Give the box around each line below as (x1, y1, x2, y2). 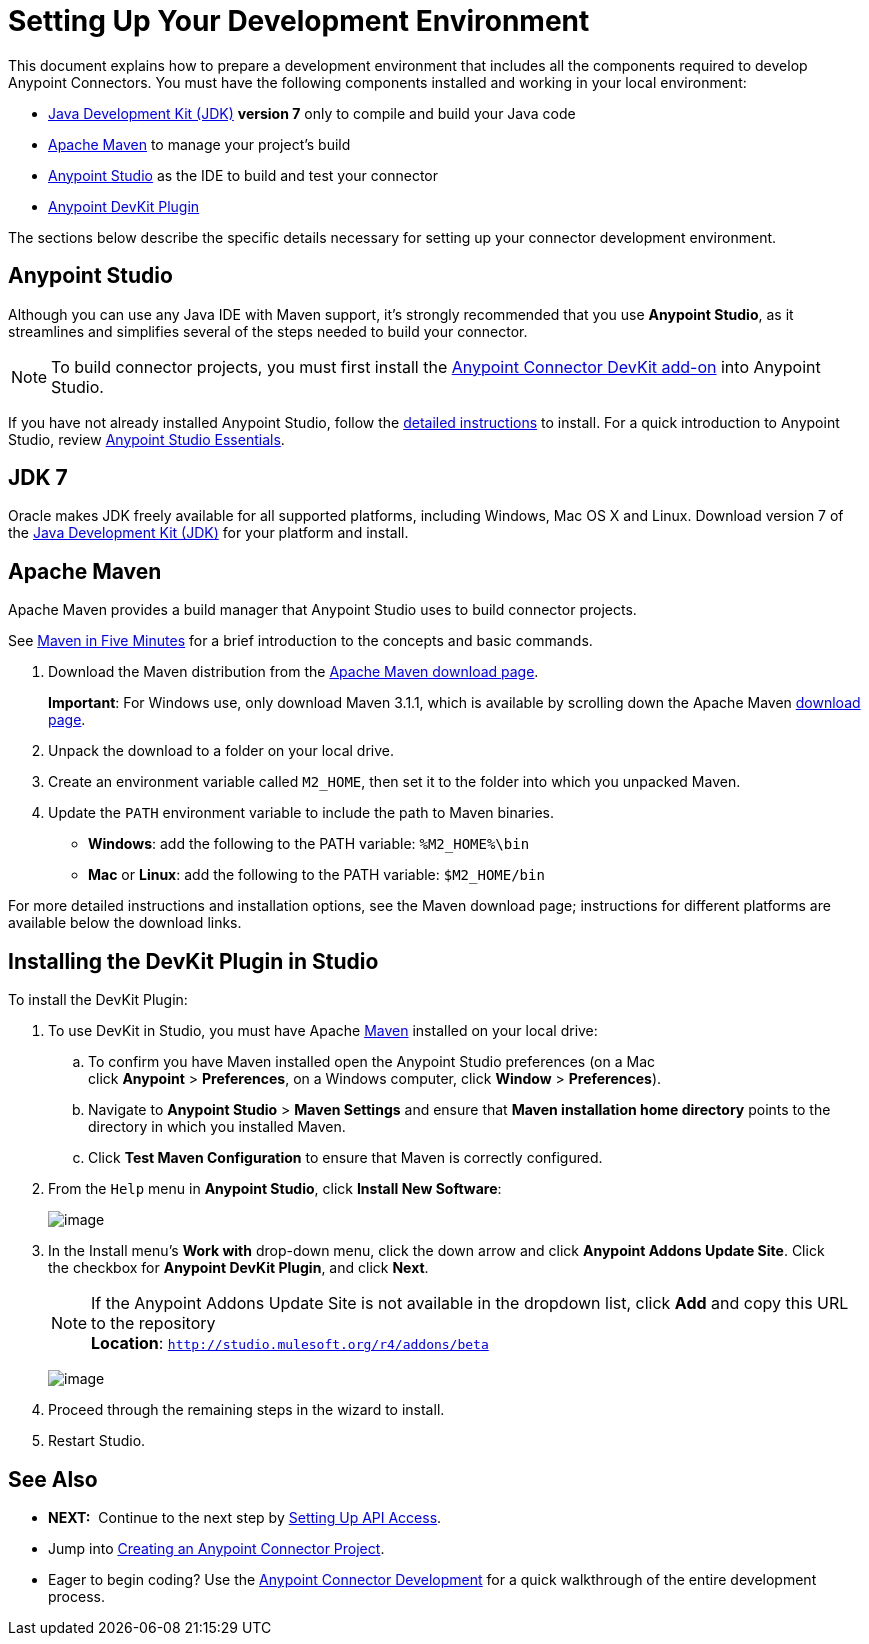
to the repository (91, 1313, 216, 1334)
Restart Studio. (48, 1432, 146, 1450)
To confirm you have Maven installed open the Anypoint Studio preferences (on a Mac (88, 1053, 656, 1071)
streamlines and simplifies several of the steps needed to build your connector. (8, 322, 528, 340)
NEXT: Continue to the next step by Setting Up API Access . (48, 1508, 442, 1526)
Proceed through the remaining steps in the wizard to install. (48, 1401, 445, 1419)
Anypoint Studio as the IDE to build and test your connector (48, 166, 439, 184)
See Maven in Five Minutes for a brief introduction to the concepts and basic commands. (8, 632, 593, 650)
